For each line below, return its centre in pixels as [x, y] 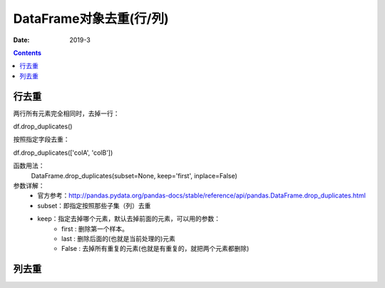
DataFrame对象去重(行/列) [91, 19]
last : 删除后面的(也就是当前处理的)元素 [119, 238]
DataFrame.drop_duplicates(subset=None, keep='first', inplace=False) [134, 175]
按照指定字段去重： [41, 140]
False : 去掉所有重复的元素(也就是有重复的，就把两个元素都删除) [155, 249]
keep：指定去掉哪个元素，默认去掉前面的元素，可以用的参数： [129, 219]
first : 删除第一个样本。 [95, 229]
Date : [21, 40]
